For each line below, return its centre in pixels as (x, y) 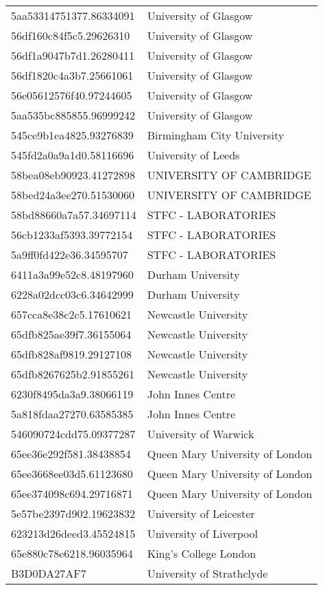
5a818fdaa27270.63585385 (72, 414)
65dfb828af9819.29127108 (72, 354)
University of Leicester (201, 513)
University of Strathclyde (207, 573)
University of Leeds (193, 155)
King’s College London (202, 553)
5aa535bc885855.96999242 (73, 115)
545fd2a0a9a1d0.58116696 (73, 155)
